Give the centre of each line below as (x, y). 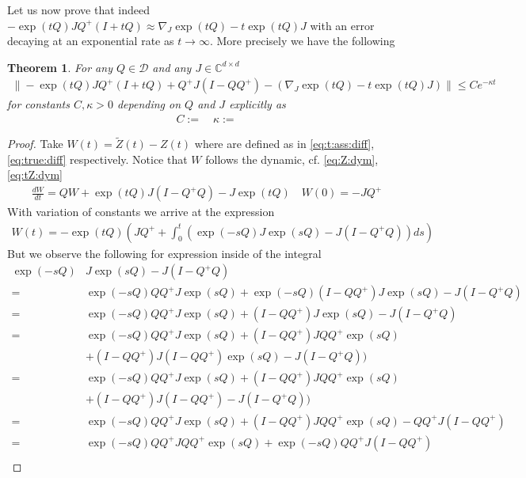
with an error (342, 25)
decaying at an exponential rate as (91, 41)
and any (172, 67)
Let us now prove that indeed (78, 9)
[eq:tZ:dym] (35, 175)
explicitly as (257, 104)
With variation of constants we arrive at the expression (141, 212)
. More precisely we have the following (302, 41)
